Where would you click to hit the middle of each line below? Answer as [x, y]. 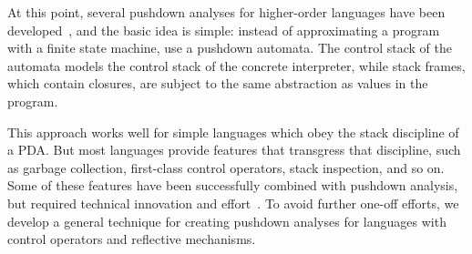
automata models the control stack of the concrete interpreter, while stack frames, [236, 65]
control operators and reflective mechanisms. [132, 239]
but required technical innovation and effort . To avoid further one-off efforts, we [233, 203]
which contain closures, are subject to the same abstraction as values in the [218, 83]
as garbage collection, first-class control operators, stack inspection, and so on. [226, 167]
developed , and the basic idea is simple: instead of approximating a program [224, 30]
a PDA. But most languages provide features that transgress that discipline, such [234, 150]
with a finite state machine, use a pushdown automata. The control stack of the [230, 48]
